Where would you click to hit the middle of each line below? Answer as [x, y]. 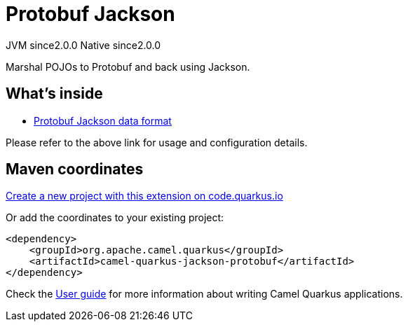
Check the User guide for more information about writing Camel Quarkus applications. [204, 294]
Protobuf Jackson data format [103, 120]
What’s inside [54, 94]
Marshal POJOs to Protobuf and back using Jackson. [128, 67]
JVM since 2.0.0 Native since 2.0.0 [83, 45]
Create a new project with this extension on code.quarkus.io [144, 196]
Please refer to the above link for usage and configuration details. [157, 142]
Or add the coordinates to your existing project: [115, 218]
